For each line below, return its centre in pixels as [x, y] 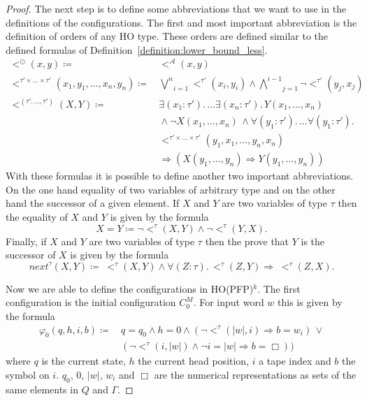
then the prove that [247, 241]
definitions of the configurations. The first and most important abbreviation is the [181, 22]
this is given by [310, 302]
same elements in [42, 389]
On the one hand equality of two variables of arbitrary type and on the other [171, 189]
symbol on [28, 374]
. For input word [229, 302]
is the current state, [84, 361]
